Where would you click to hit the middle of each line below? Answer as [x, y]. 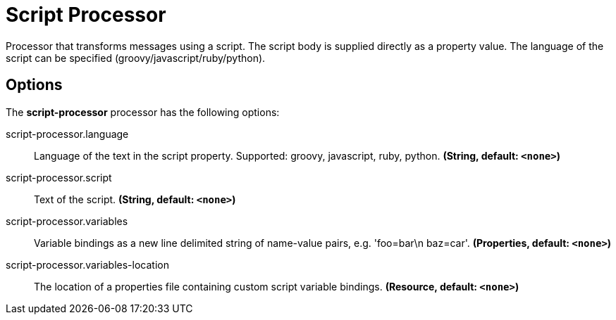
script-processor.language [67, 134]
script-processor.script [59, 177]
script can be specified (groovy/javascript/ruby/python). [136, 58]
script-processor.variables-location [87, 264]
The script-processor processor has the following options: [143, 112]
